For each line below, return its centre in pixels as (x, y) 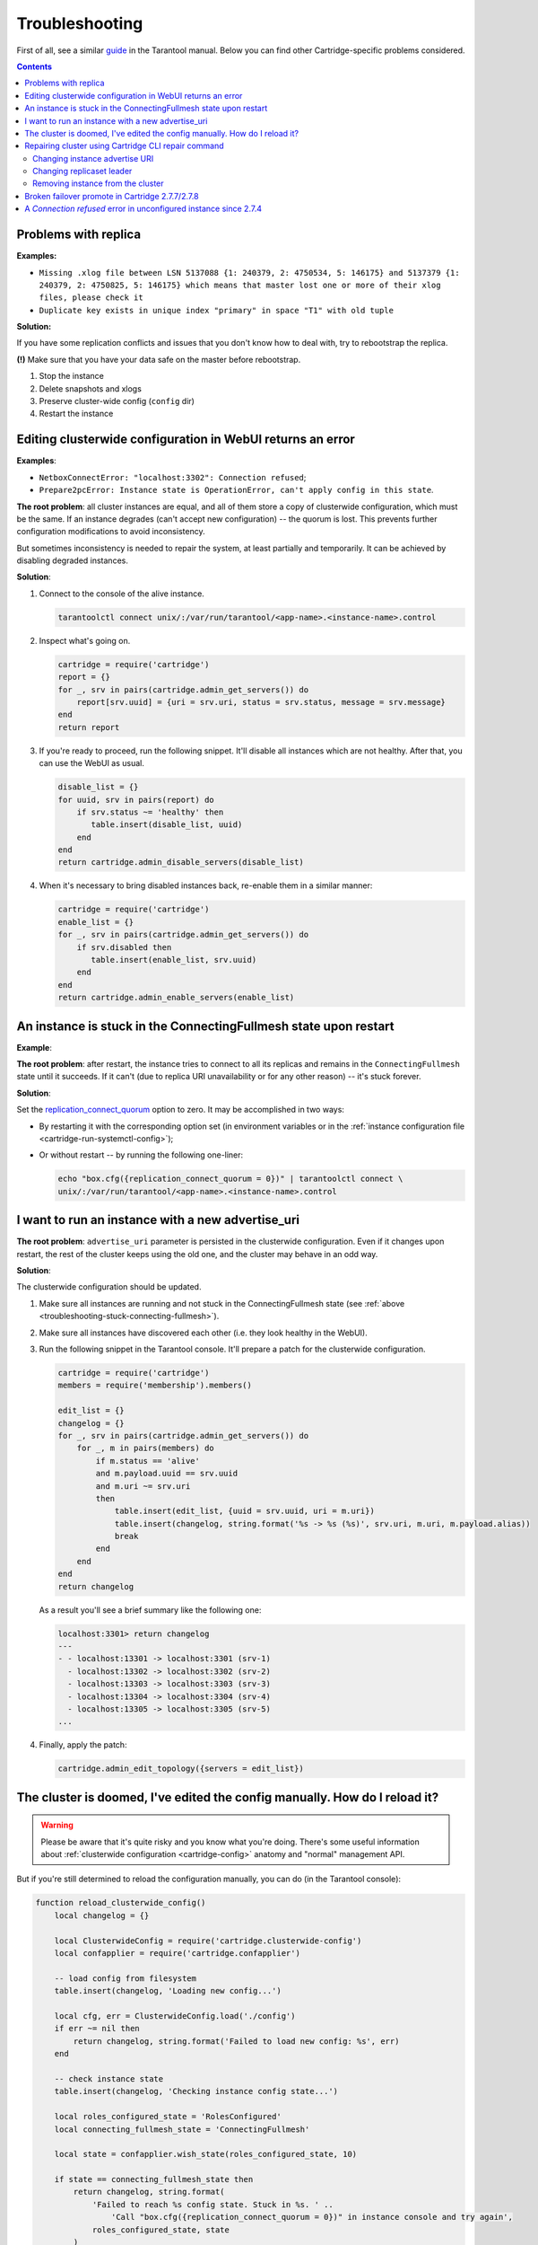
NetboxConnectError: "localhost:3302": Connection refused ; (173, 477)
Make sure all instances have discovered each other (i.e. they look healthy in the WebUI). (203, 1333)
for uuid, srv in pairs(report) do (136, 800)
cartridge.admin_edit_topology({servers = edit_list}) (181, 1769)
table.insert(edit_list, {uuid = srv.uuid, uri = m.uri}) (245, 1511)
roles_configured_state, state (161, 2230)
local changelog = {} (102, 1915)
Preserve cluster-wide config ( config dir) (117, 401)
